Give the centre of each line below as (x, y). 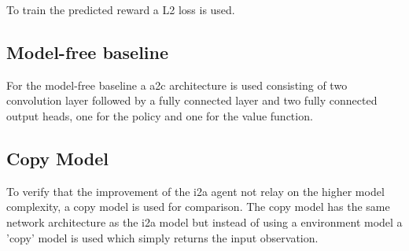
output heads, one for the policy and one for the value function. (160, 115)
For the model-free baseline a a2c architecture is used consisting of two (177, 85)
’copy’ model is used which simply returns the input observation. (162, 237)
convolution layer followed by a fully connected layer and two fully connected (192, 100)
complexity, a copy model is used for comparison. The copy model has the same (198, 207)
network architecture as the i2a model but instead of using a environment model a (204, 221)
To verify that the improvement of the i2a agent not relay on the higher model (195, 191)
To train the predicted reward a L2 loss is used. (121, 9)
